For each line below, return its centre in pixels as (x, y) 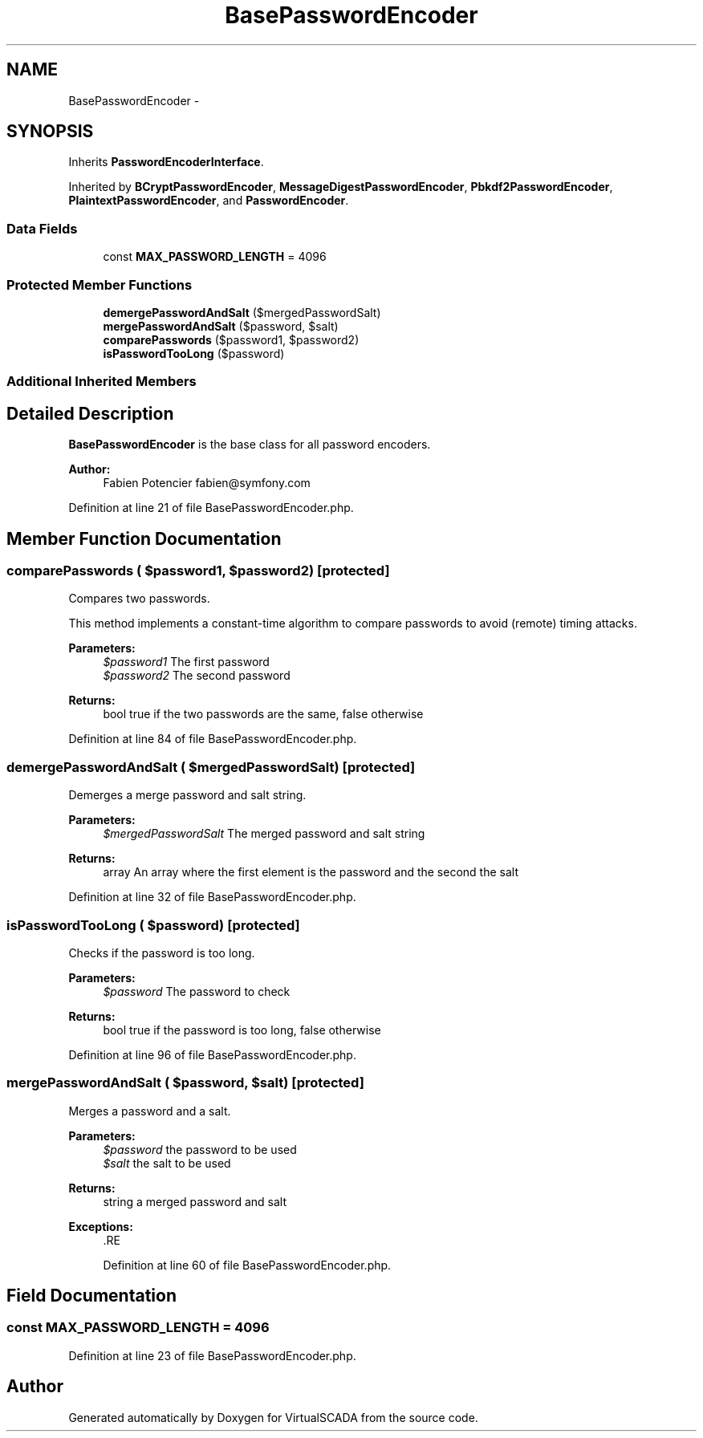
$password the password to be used (200, 1149)
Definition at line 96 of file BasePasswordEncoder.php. (212, 1054)
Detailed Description (90, 413)
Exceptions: (101, 1226)
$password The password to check (197, 991)
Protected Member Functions (100, 284)
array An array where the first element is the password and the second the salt (311, 872)
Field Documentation (91, 1296)
